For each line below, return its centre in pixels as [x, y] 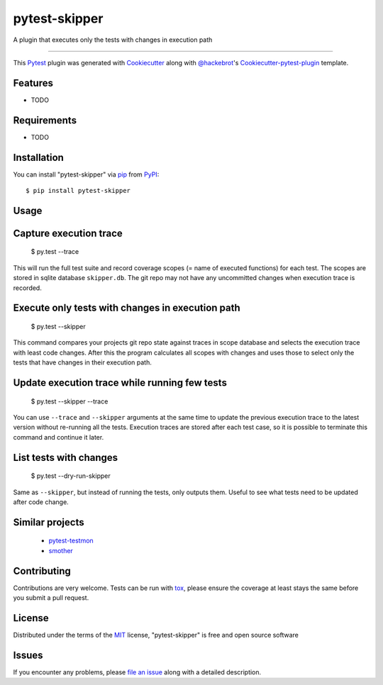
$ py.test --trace [55, 252]
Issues [28, 655]
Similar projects [49, 522]
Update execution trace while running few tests [120, 383]
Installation [38, 157]
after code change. [41, 502]
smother [61, 550]
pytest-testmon [71, 541]
